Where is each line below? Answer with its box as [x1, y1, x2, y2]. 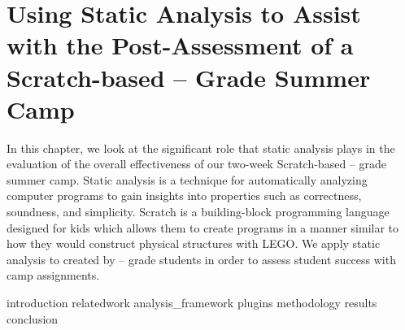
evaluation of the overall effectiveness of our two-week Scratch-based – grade [7, 155, 386, 172]
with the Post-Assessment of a [7, 28, 354, 62]
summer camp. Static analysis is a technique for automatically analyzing [7, 171, 368, 188]
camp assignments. [7, 267, 100, 284]
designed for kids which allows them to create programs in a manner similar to [7, 219, 399, 236]
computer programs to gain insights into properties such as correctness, [7, 187, 362, 204]
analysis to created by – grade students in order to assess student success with [7, 250, 396, 267]
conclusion [7, 310, 59, 327]
